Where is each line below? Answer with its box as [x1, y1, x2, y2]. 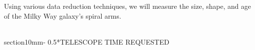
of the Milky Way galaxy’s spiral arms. [4, 10, 121, 21]
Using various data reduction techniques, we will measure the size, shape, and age [4, 1, 251, 11]
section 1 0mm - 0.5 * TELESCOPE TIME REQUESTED [4, 36, 170, 47]
